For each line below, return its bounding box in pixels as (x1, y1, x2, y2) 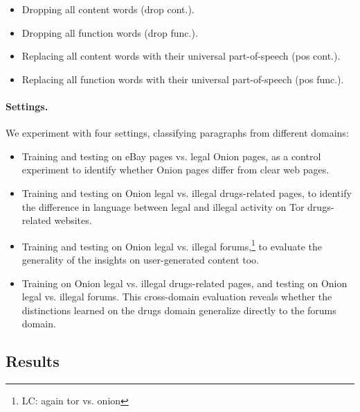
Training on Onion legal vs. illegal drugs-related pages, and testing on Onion (21, 275, 348, 290)
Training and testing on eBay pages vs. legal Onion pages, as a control (21, 148, 321, 163)
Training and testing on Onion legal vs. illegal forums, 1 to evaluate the (21, 237, 322, 253)
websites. (54, 213, 92, 228)
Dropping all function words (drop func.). (21, 25, 198, 40)
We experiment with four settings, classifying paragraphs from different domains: (6, 126, 349, 140)
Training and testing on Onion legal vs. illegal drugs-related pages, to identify (21, 185, 352, 200)
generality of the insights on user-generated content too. (21, 252, 259, 266)
